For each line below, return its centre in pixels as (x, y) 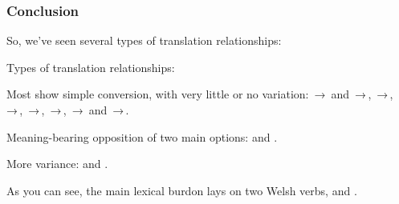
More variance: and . (57, 164)
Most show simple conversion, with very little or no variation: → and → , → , (200, 94)
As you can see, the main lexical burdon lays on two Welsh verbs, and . (182, 190)
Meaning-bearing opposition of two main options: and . (142, 136)
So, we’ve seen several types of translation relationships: (144, 40)
